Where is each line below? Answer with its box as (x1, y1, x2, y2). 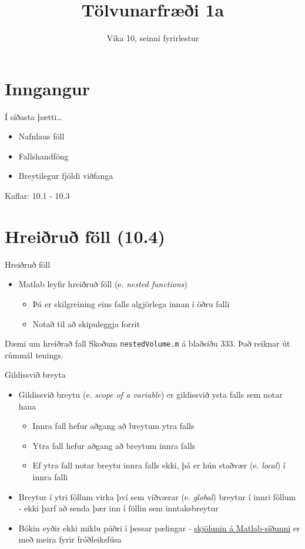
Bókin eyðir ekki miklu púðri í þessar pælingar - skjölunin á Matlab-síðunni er (18, 521, 300, 534)
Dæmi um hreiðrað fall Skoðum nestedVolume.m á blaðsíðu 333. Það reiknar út (5, 337, 290, 350)
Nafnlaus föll (18, 130, 65, 142)
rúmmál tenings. (5, 348, 63, 361)
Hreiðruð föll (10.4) (5, 224, 166, 248)
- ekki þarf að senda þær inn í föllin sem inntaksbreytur (18, 502, 219, 514)
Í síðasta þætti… (5, 110, 62, 122)
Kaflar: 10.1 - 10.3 (5, 189, 70, 202)
